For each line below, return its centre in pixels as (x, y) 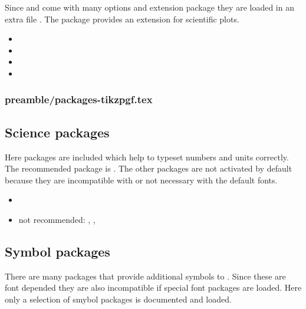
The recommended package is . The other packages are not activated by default (149, 168)
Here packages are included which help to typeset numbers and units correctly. (147, 157)
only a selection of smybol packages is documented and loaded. (118, 299)
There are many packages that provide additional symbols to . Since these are (145, 276)
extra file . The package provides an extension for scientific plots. (122, 19)
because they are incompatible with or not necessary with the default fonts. (141, 180)
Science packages (57, 132)
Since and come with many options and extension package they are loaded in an (149, 7)
